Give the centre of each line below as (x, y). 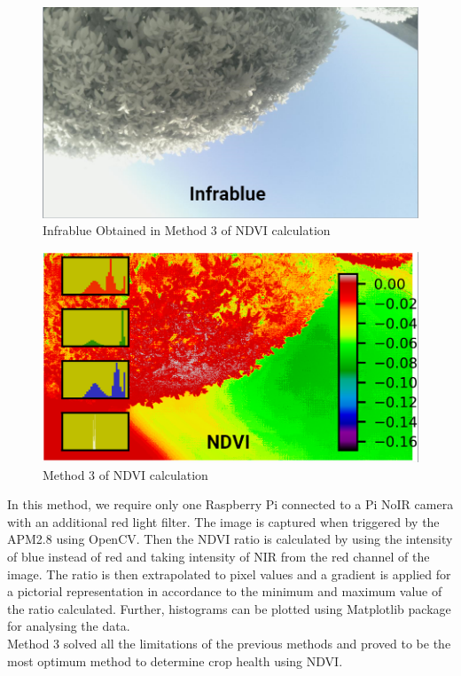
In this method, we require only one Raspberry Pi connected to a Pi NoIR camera (230, 504)
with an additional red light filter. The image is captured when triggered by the (223, 521)
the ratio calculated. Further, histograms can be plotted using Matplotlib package (229, 608)
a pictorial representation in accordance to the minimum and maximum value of (225, 591)
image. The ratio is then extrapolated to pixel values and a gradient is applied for (229, 574)
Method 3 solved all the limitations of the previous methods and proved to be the (229, 643)
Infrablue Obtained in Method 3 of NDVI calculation (187, 230)
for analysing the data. (69, 626)
